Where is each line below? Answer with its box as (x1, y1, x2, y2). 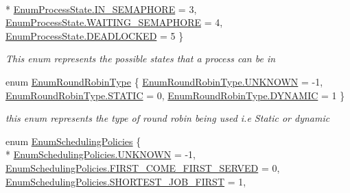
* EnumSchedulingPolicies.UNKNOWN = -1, (5, 147, 196, 162)
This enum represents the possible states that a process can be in (5, 51, 276, 66)
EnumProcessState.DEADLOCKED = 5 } (5, 28, 184, 42)
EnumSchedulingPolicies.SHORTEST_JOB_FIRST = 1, (5, 174, 246, 188)
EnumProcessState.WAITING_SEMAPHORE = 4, (5, 15, 223, 29)
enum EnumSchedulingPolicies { (5, 133, 141, 148)
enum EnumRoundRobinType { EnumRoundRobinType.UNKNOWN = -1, (5, 74, 323, 88)
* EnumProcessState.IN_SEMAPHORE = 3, (5, 1, 197, 16)
